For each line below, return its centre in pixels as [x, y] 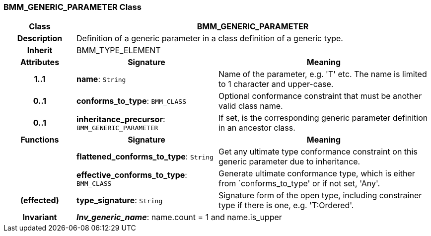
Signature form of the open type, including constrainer [320, 196]
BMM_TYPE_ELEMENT [118, 50]
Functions [40, 140]
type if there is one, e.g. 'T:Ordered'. [286, 205]
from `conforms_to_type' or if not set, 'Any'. [299, 184]
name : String [101, 79]
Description [40, 39]
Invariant [40, 217]
